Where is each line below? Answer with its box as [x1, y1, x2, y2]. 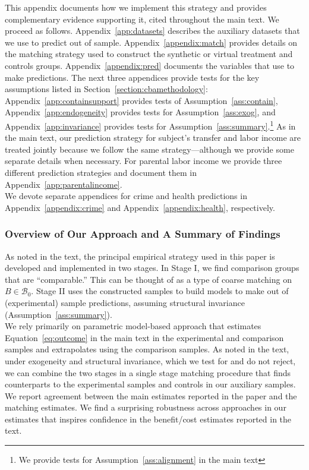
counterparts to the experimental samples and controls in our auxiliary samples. [5, 378, 296, 390]
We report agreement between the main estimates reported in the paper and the [5, 389, 297, 402]
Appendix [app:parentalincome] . [5, 178, 122, 190]
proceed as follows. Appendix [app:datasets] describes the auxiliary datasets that [5, 24, 300, 37]
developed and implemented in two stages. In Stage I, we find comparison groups [5, 261, 299, 274]
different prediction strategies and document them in [5, 166, 197, 178]
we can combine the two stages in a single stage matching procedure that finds [5, 366, 291, 378]
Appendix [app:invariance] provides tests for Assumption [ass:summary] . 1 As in [5, 118, 296, 132]
